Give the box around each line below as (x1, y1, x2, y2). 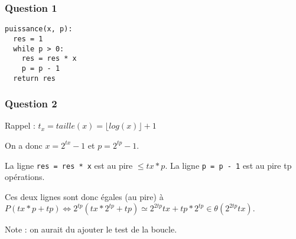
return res (13, 74, 56, 83)
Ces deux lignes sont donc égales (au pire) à (5, 190, 164, 202)
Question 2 (5, 96, 57, 111)
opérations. (5, 171, 45, 183)
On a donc (5, 139, 43, 151)
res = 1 (13, 34, 43, 43)
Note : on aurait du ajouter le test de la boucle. (5, 223, 177, 235)
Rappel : (5, 119, 35, 132)
